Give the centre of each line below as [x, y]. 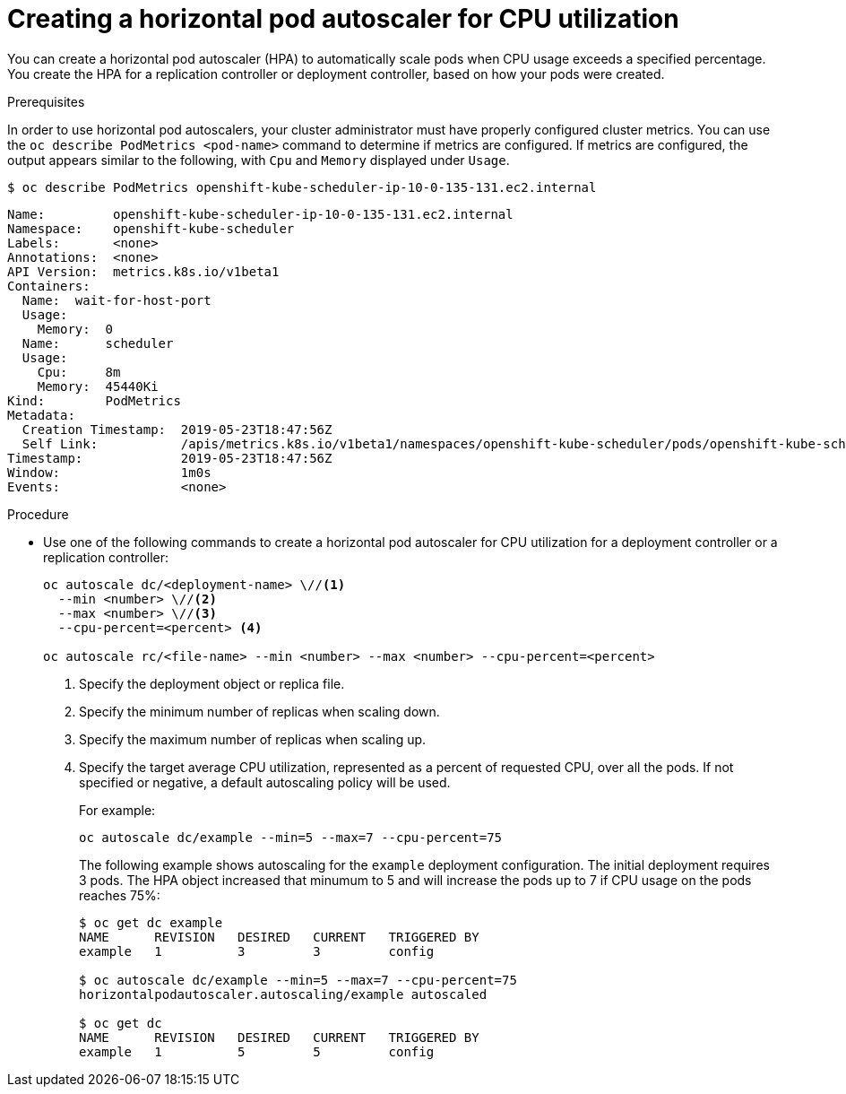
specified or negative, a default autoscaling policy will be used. [265, 782]
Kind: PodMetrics [94, 400]
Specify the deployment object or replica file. [212, 683]
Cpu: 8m [79, 372]
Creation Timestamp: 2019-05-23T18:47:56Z [177, 429]
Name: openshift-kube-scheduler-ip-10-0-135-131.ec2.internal [260, 214]
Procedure [38, 514]
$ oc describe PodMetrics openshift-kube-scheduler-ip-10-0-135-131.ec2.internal [302, 187]
